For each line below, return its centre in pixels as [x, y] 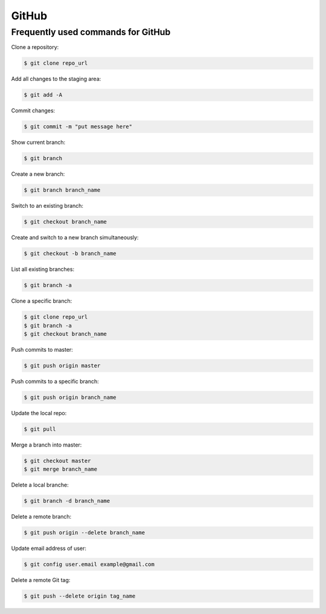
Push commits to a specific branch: [55, 381]
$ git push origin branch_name [70, 397]
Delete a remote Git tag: [41, 580]
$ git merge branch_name [61, 469]
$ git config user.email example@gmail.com [89, 564]
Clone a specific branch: [42, 301]
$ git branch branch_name [62, 190]
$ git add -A [43, 95]
